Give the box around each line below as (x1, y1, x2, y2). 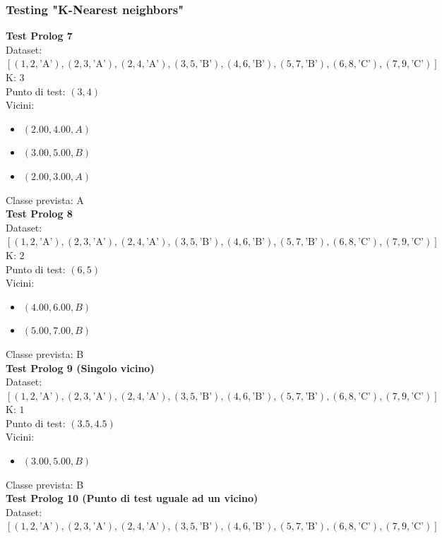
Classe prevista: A (6, 192, 84, 207)
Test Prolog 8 (6, 206, 73, 221)
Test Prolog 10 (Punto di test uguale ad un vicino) (6, 491, 258, 506)
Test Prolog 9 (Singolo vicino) (6, 360, 155, 375)
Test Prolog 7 (6, 28, 73, 43)
